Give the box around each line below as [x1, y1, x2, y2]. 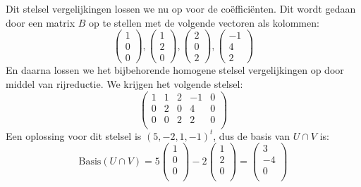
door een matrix [6, 15, 75, 30]
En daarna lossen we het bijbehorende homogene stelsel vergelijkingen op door [6, 63, 344, 77]
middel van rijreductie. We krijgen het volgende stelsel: [6, 76, 243, 91]
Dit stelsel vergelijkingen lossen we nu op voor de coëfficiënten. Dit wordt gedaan [6, 1, 356, 15]
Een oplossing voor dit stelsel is [6, 128, 142, 143]
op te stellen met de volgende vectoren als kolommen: [89, 15, 319, 30]
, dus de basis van [213, 128, 290, 143]
